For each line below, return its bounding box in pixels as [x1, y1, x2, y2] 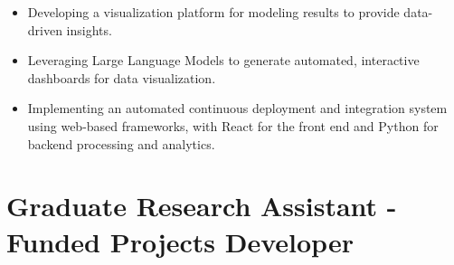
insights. [66, 20, 112, 39]
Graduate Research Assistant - [6, 187, 397, 224]
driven [27, 20, 62, 39]
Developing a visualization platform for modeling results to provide [27, 3, 400, 21]
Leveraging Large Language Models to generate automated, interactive [27, 51, 420, 70]
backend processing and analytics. [27, 134, 215, 153]
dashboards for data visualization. [27, 68, 216, 87]
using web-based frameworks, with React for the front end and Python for [27, 116, 439, 135]
